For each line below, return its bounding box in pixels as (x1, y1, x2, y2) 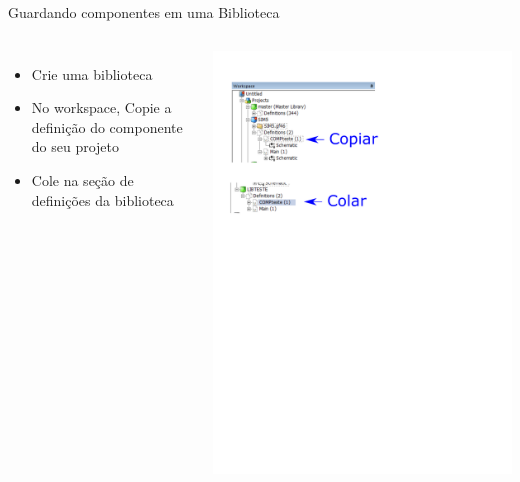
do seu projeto (31, 136, 120, 157)
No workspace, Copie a (31, 97, 172, 118)
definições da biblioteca (31, 189, 174, 210)
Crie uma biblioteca (31, 63, 153, 84)
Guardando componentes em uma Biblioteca (8, 2, 280, 22)
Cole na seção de (31, 169, 134, 190)
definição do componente (31, 116, 183, 137)
